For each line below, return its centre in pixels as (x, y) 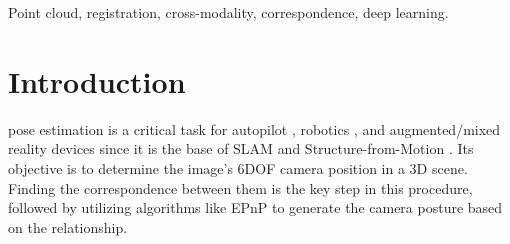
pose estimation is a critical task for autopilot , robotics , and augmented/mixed (254, 128)
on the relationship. (68, 226)
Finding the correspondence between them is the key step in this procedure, (240, 187)
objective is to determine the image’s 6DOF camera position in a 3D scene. (238, 167)
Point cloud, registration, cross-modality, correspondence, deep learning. (228, 12)
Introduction (97, 80)
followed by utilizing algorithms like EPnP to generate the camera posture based (255, 207)
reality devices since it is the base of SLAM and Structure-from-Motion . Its (241, 148)
